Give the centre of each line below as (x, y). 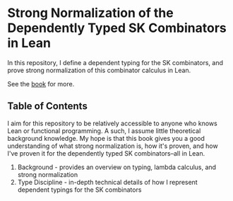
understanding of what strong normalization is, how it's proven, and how (113, 146)
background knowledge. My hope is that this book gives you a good (106, 138)
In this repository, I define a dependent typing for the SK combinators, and (115, 62)
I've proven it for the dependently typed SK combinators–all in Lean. (106, 153)
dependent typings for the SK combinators (79, 190)
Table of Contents (48, 107)
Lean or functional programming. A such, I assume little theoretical (104, 131)
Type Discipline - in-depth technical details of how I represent (107, 182)
